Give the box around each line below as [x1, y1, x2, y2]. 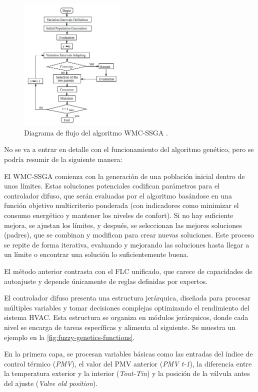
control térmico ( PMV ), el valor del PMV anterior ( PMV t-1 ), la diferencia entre [4, 358, 252, 368]
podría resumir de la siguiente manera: [4, 154, 122, 164]
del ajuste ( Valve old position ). [4, 377, 98, 388]
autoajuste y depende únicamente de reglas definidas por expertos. [4, 275, 208, 286]
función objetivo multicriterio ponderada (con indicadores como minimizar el [4, 200, 239, 210]
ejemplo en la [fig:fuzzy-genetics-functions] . [4, 331, 135, 342]
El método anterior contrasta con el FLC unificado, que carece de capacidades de [4, 265, 252, 276]
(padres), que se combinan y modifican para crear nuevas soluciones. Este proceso [4, 229, 254, 240]
